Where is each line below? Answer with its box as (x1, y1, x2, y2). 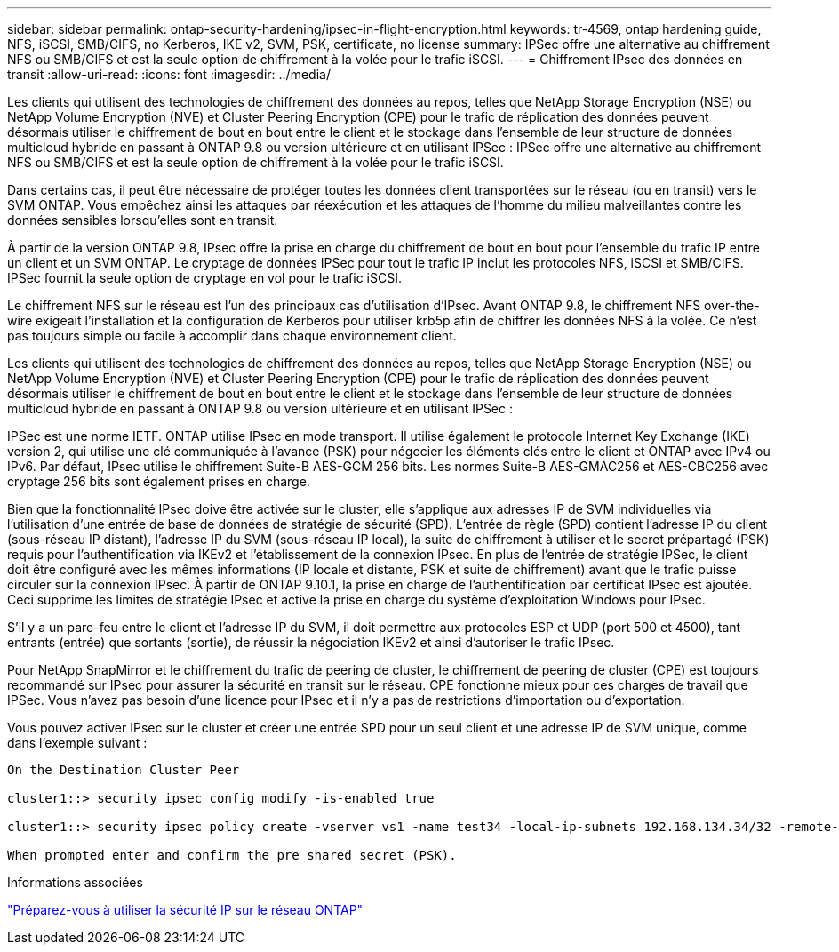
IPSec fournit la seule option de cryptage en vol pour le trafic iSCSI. (7, 270, 402, 285)
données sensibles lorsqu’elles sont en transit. (7, 212, 278, 228)
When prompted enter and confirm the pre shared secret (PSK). (7, 848, 457, 862)
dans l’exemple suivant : (7, 735, 148, 750)
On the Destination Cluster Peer (7, 763, 240, 777)
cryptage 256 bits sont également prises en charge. (7, 474, 310, 489)
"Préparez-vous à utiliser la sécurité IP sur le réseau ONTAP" (7, 902, 364, 917)
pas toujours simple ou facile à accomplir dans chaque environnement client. (7, 328, 457, 343)
